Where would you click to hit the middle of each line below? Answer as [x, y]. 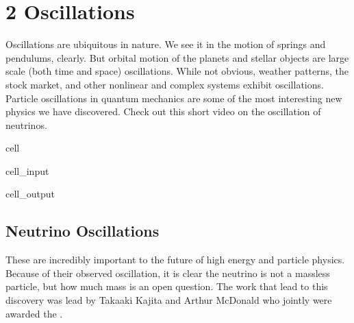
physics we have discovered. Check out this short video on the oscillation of [163, 111]
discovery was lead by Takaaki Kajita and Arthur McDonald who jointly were [169, 300]
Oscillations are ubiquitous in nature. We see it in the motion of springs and [166, 44]
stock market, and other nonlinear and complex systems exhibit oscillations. [165, 84]
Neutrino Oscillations [83, 231]
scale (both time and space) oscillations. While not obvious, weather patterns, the [177, 71]
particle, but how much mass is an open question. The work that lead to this [167, 286]
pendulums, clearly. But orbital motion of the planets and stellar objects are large [177, 57]
